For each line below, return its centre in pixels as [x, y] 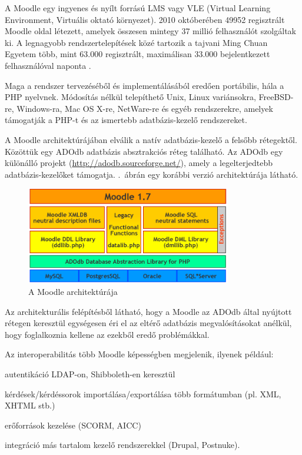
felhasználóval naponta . [48, 65]
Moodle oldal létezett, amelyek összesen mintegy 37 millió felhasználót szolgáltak [150, 31]
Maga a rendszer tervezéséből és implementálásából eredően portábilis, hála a [145, 85]
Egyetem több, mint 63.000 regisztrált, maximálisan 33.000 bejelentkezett [137, 54]
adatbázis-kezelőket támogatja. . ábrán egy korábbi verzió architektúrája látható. [152, 174]
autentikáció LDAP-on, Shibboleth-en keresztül [90, 373]
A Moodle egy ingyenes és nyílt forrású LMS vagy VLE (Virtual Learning [138, 8]
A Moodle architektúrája [73, 292]
